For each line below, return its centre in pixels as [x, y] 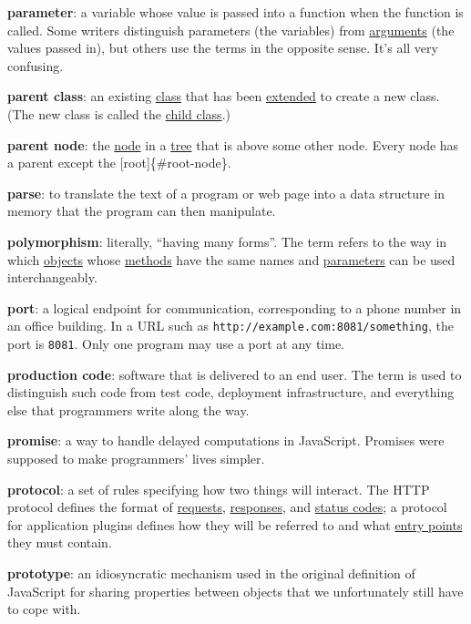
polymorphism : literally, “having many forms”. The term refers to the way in [227, 241]
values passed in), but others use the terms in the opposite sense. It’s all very [223, 48]
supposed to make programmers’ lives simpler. [136, 458]
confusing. [36, 65]
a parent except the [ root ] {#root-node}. [119, 163]
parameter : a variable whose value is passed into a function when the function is [235, 12]
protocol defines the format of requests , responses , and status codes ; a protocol [227, 507]
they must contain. [60, 542]
